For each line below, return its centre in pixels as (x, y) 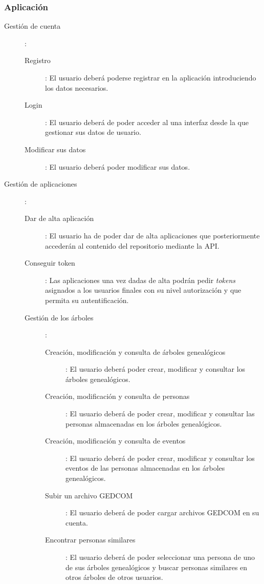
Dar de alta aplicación (59, 218)
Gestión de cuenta (32, 26)
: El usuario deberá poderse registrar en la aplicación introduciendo (151, 77)
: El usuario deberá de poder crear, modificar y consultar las (160, 414)
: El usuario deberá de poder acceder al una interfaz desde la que (147, 122)
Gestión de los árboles (59, 317)
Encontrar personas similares (90, 540)
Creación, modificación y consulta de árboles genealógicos (135, 351)
